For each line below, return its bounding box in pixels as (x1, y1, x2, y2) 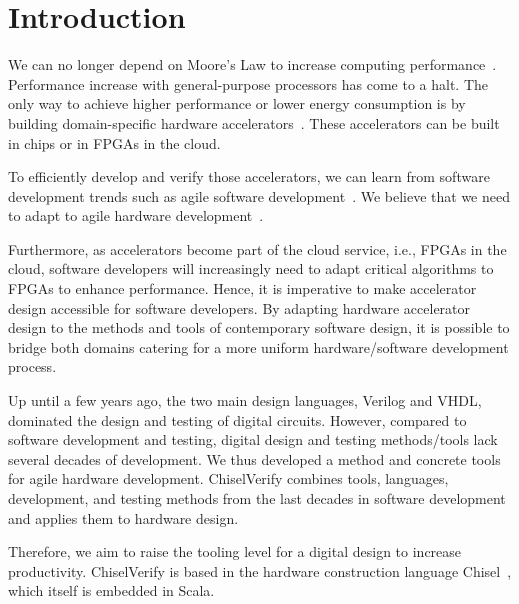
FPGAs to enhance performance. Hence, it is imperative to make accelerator (8, 278, 477, 299)
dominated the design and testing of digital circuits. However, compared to (8, 409, 467, 430)
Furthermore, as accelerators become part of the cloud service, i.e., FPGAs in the (8, 238, 507, 259)
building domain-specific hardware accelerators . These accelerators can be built (8, 112, 500, 133)
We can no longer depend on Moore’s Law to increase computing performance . (8, 54, 497, 75)
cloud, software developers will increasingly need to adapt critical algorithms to (8, 258, 494, 279)
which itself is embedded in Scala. (8, 580, 215, 601)
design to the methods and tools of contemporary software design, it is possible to (8, 317, 510, 338)
